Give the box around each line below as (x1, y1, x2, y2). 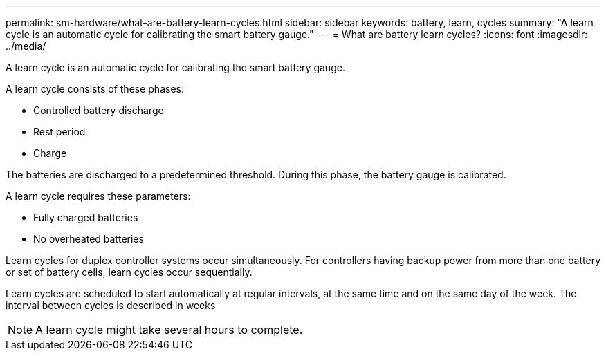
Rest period (33, 126, 86, 138)
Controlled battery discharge (33, 104, 164, 116)
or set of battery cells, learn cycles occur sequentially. (6, 266, 252, 278)
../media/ (6, 40, 46, 52)
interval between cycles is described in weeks (6, 299, 216, 311)
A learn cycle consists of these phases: (6, 83, 184, 95)
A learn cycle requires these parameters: (6, 190, 191, 202)
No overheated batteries (33, 233, 144, 245)
